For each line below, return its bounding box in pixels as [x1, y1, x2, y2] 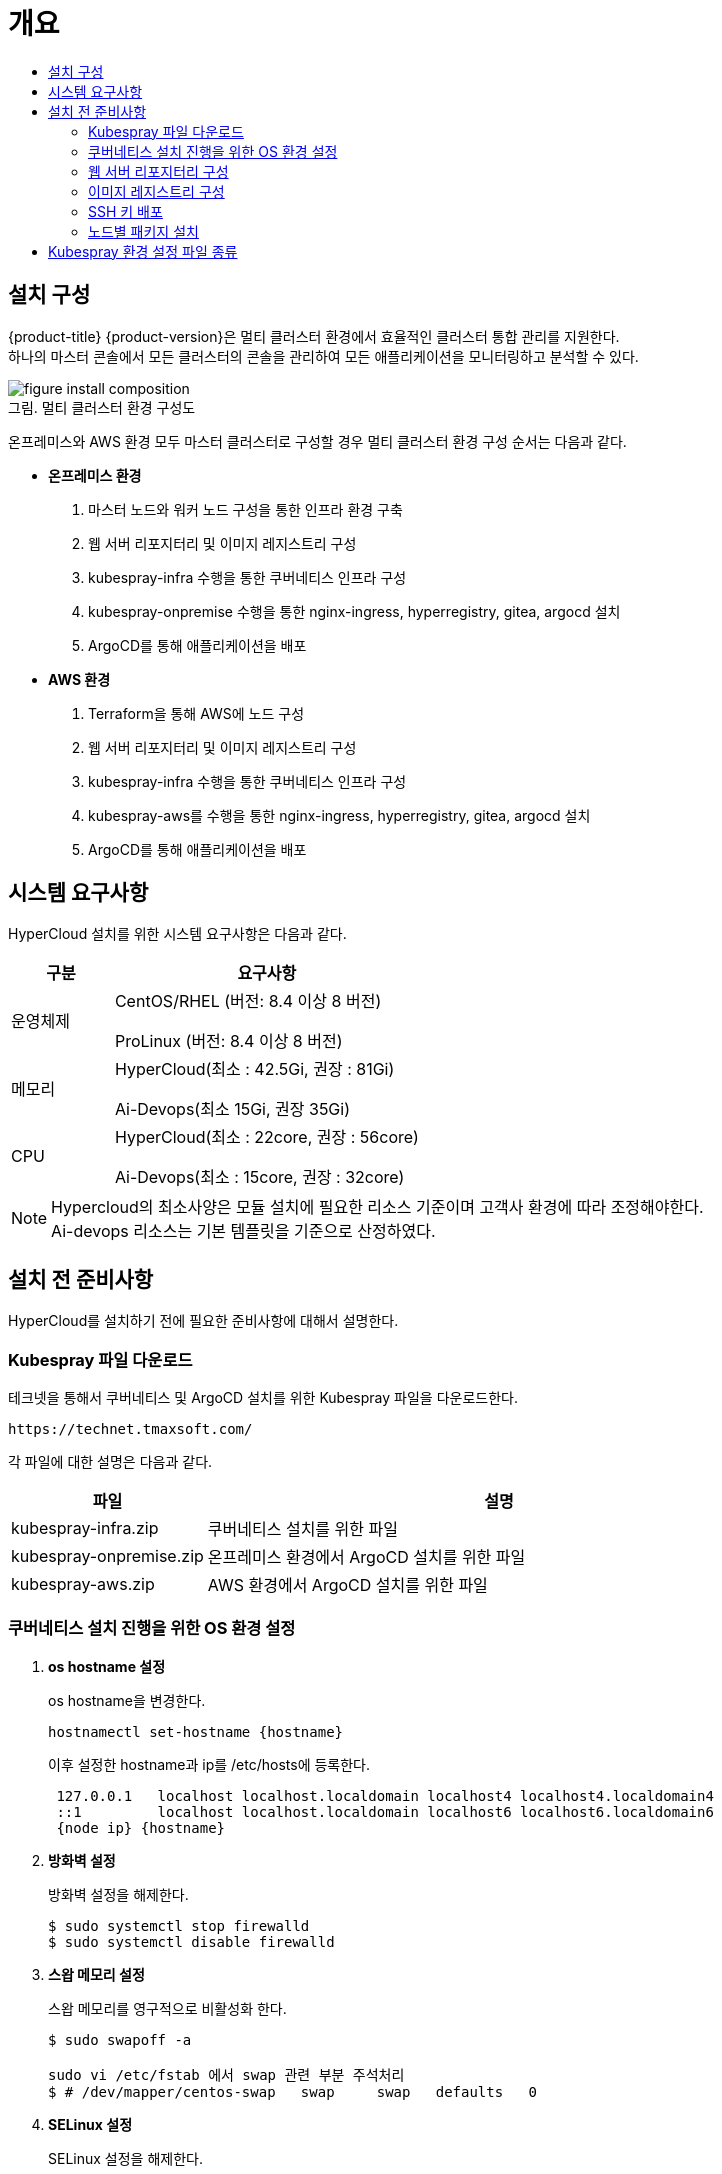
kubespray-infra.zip [11, 1518, 159, 1539]
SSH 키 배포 [88, 202, 163, 220]
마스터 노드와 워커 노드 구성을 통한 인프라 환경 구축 [88, 500, 403, 518]
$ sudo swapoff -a [48, 2031, 192, 2048]
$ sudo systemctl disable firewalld [48, 1933, 335, 1950]
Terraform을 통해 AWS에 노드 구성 [88, 704, 305, 722]
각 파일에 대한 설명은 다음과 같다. [8, 1453, 213, 1471]
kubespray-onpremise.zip [11, 1546, 204, 1567]
